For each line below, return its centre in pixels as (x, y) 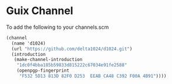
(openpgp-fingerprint (43, 71)
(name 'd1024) (28, 43)
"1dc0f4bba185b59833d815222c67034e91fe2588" (72, 65)
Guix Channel (40, 11)
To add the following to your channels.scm (58, 27)
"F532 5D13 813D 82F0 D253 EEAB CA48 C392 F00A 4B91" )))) (93, 76)
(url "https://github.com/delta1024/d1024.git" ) (72, 49)
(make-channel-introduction (48, 60)
